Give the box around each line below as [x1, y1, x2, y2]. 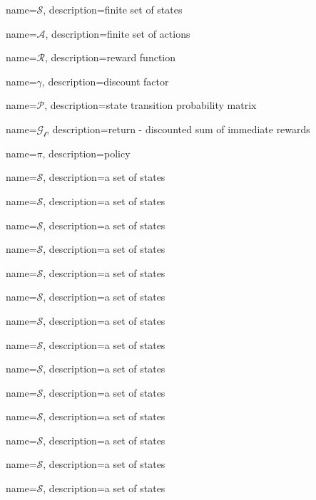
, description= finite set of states [43, 2, 183, 16]
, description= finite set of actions [45, 26, 190, 41]
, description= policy [42, 145, 131, 160]
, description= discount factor [41, 73, 169, 88]
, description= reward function [45, 50, 176, 65]
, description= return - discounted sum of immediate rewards [46, 121, 310, 136]
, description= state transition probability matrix [44, 98, 257, 113]
